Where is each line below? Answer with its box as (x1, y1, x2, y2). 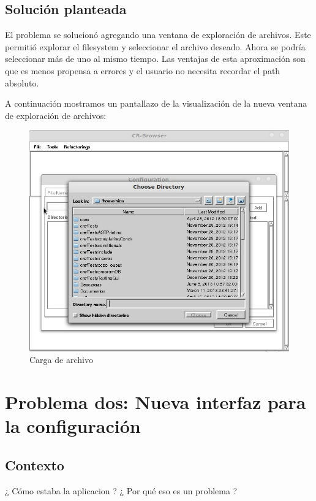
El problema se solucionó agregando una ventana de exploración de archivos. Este (5, 28, 311, 41)
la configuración (5, 413, 141, 438)
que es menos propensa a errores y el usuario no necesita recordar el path (5, 64, 280, 77)
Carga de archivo (29, 353, 93, 366)
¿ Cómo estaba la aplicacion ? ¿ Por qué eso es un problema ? (5, 484, 238, 497)
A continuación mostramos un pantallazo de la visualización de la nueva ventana (5, 97, 307, 110)
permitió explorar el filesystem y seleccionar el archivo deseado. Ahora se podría (5, 40, 306, 53)
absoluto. (5, 76, 39, 89)
